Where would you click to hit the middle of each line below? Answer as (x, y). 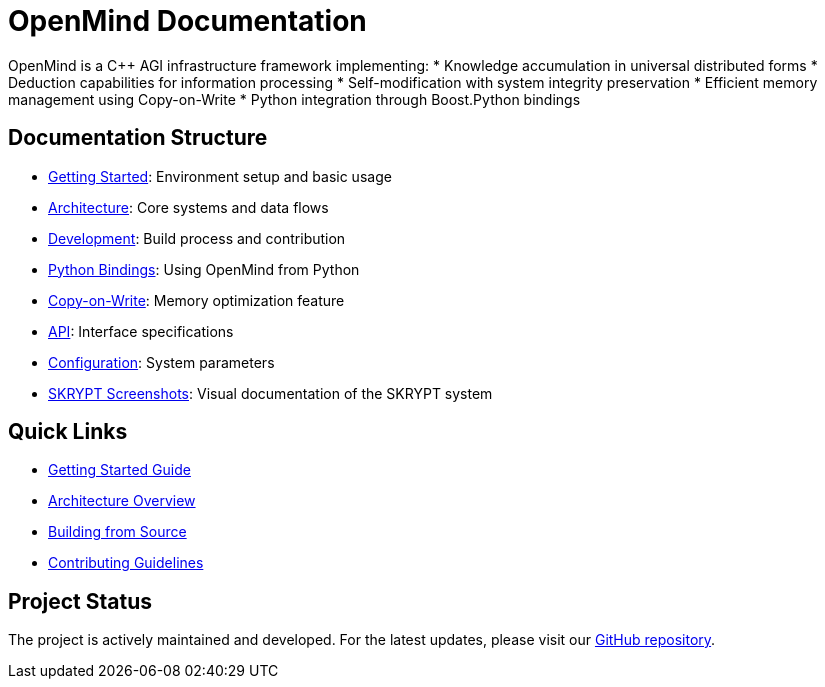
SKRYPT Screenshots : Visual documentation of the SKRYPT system (270, 393)
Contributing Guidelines (126, 563)
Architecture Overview (122, 501)
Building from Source (117, 532)
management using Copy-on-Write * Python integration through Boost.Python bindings (294, 99)
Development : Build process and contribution (197, 238)
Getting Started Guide (119, 470)
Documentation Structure (138, 138)
